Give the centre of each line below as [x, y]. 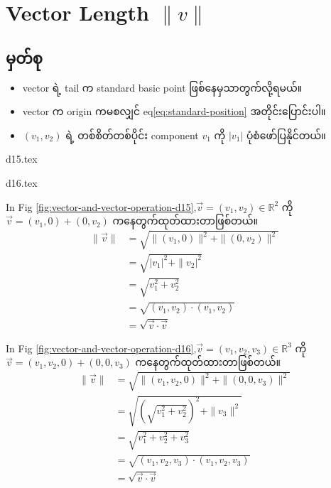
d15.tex [22, 159]
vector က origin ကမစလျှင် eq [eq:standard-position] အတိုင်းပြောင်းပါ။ [174, 111]
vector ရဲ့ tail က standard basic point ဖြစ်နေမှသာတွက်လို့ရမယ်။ [162, 87]
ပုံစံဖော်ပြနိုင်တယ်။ [286, 135]
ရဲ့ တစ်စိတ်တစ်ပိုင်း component [132, 135]
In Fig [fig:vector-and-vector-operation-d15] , [101, 206]
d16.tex [22, 182]
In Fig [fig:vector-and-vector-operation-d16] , [101, 348]
